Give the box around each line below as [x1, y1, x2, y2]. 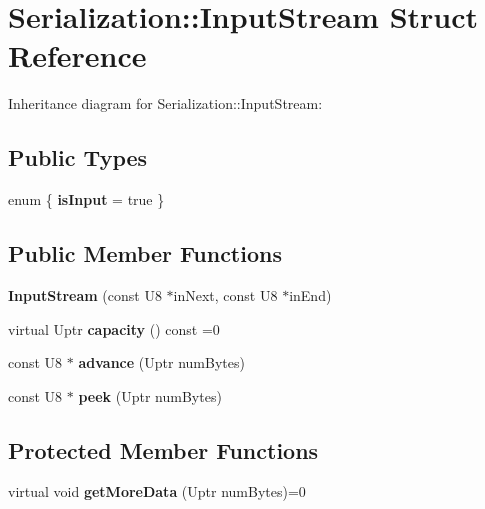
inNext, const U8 [173, 284, 278, 305]
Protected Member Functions [8, 434, 319, 465]
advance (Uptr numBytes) [78, 352, 245, 373]
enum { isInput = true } [8, 189, 165, 210]
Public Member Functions [8, 238, 282, 269]
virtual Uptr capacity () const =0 [8, 318, 220, 339]
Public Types [8, 142, 148, 173]
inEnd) [289, 284, 332, 305]
